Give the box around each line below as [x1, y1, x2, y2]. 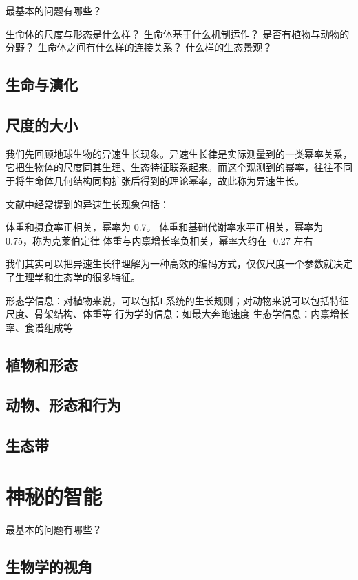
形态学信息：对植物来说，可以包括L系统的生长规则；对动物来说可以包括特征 [6, 293, 349, 307]
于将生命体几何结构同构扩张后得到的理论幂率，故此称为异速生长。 [6, 173, 304, 187]
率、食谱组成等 [6, 320, 73, 334]
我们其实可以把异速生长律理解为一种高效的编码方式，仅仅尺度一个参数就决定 [6, 256, 352, 271]
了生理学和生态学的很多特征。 [6, 269, 140, 284]
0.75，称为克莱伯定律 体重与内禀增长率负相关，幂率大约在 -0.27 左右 [6, 233, 313, 247]
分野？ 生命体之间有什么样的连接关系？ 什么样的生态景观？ [6, 40, 273, 54]
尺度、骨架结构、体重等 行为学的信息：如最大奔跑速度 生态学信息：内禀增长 [6, 307, 350, 321]
